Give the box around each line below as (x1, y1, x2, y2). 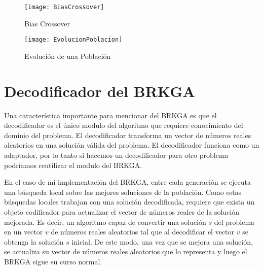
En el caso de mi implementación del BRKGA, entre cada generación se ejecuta (4, 177, 251, 187)
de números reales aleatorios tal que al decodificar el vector (51, 226, 235, 237)
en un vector (4, 226, 43, 237)
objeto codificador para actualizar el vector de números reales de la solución (4, 206, 240, 217)
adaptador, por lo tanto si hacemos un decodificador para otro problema (4, 150, 229, 160)
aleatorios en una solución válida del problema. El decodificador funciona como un (4, 140, 259, 150)
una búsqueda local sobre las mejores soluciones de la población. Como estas (4, 186, 242, 197)
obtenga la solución (4, 236, 64, 247)
